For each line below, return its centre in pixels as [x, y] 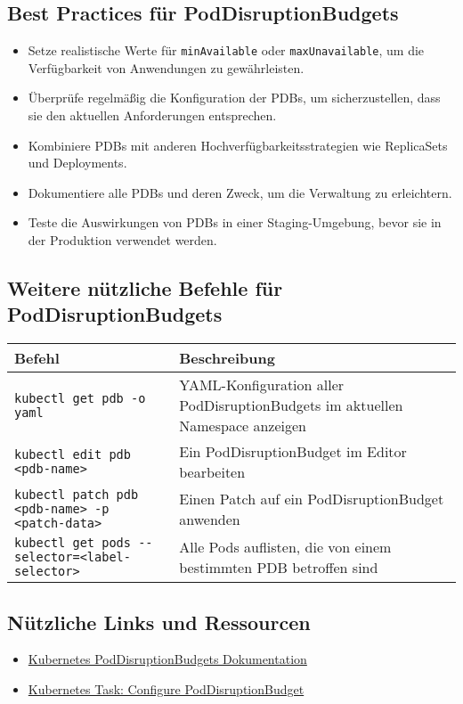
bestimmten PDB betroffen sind [279, 568]
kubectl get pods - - [84, 543]
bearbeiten [212, 472]
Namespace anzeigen [243, 426]
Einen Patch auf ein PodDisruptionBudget [312, 499]
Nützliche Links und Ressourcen [159, 622]
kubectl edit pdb [73, 455]
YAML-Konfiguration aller [262, 385]
